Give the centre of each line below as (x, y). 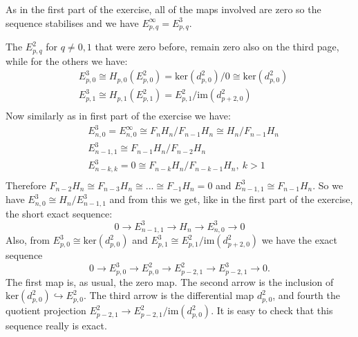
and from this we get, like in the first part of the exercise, (231, 199)
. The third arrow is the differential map (169, 295)
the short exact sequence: (59, 213)
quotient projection (46, 310)
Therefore (26, 185)
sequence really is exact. (56, 326)
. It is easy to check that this (272, 310)
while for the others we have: (67, 60)
